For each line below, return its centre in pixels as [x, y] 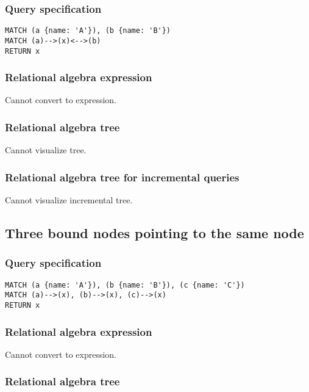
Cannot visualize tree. [46, 150]
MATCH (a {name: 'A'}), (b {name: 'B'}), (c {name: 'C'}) [125, 285]
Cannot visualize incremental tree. [69, 200]
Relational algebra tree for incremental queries [122, 177]
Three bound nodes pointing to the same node [154, 233]
